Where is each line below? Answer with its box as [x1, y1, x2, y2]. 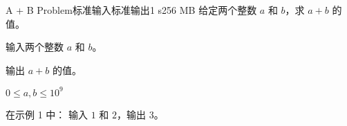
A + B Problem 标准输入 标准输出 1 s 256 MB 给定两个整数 [6, 3, 257, 17]
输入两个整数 [6, 39, 64, 54]
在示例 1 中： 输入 [6, 107, 88, 121]
